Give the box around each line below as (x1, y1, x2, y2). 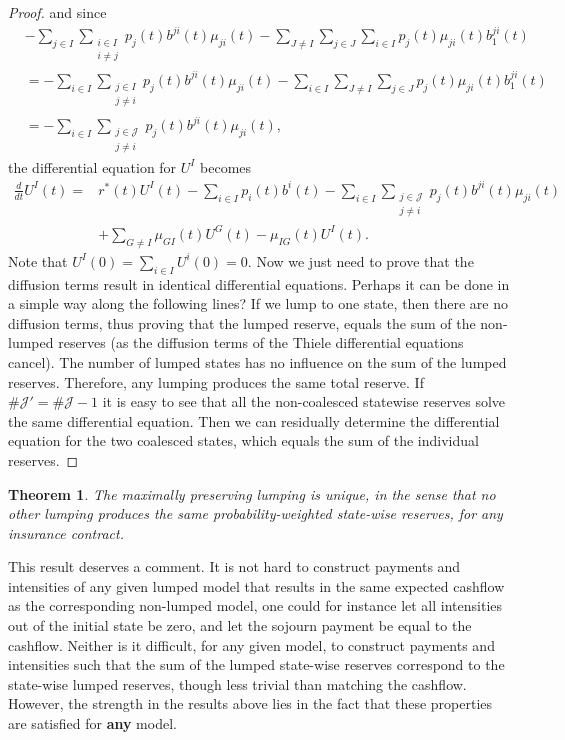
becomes (200, 156, 252, 177)
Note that (8, 250, 68, 271)
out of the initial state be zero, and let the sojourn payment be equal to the (8, 615, 472, 636)
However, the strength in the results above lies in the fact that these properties (8, 693, 493, 714)
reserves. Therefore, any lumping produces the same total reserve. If (8, 371, 424, 392)
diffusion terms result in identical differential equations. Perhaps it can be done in (8, 273, 510, 294)
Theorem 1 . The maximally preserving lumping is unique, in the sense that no (8, 483, 496, 504)
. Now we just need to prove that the (247, 250, 474, 271)
